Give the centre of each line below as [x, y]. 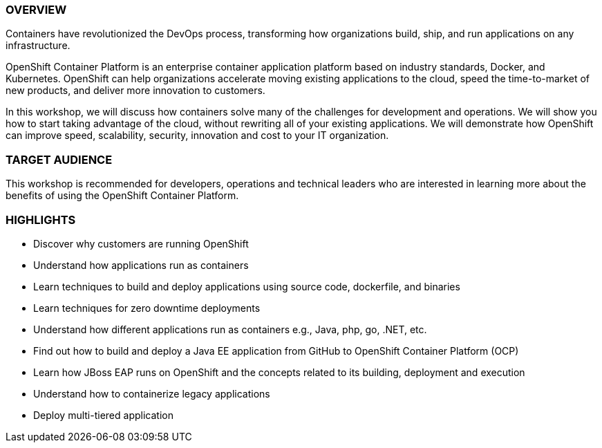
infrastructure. [38, 46]
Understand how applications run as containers [141, 265]
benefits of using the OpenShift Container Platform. [122, 196]
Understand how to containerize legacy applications [152, 393]
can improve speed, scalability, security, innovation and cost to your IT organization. [197, 136]
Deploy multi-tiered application [103, 415]
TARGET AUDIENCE [59, 159]
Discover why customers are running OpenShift [141, 243]
